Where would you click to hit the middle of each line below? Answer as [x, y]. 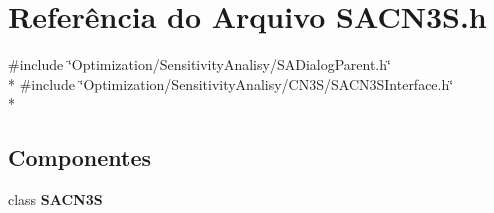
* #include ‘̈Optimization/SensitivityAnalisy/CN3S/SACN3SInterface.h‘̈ [231, 83]
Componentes [80, 157]
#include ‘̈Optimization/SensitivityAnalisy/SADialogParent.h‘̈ [199, 64]
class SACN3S [55, 199]
